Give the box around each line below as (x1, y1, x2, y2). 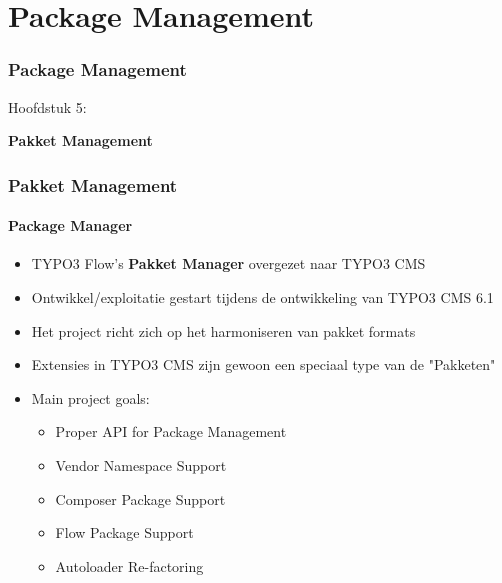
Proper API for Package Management (55, 421, 287, 442)
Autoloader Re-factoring (55, 555, 204, 576)
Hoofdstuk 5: (8, 96, 87, 117)
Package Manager (8, 215, 133, 236)
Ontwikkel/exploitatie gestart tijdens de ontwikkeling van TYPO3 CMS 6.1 (31, 287, 494, 308)
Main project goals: (31, 387, 150, 408)
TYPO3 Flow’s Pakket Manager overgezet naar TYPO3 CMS (31, 253, 426, 274)
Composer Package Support (55, 488, 226, 509)
